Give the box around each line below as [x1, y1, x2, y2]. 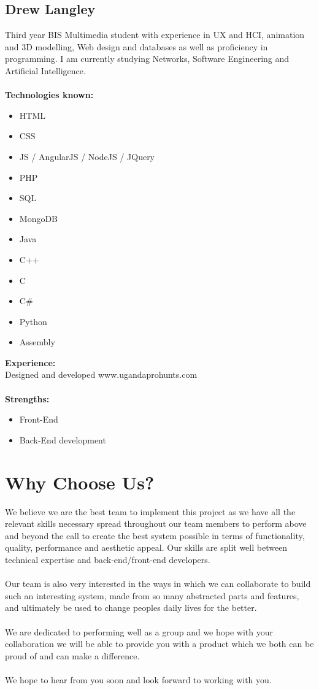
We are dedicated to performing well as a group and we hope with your [5, 625, 273, 638]
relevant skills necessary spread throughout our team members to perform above [5, 517, 307, 530]
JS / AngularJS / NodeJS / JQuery [19, 150, 155, 163]
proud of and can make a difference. [5, 649, 140, 662]
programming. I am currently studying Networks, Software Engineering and [5, 52, 290, 65]
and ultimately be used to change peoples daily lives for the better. [5, 601, 257, 614]
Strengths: [5, 392, 50, 405]
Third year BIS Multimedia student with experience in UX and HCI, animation [5, 28, 305, 41]
